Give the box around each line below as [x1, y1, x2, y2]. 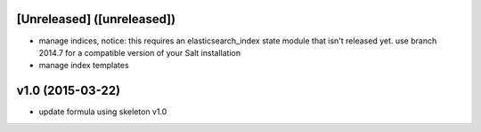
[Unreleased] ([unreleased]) [16, 12, 176, 27]
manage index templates [38, 60, 129, 71]
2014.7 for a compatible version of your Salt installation [38, 47, 240, 58]
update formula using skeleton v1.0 [38, 106, 167, 117]
